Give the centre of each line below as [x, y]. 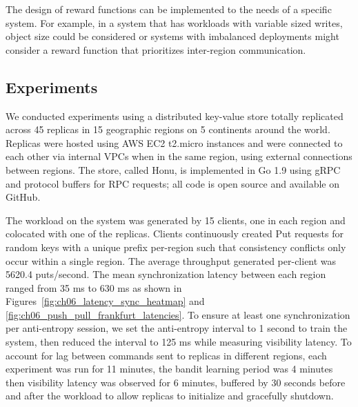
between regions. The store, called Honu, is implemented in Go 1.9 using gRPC [173, 169]
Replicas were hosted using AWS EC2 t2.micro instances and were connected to [174, 142]
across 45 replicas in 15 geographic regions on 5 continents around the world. [168, 129]
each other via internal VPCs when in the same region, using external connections [179, 156]
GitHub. [23, 197]
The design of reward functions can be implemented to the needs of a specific [169, 9]
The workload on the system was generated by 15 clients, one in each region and [176, 220]
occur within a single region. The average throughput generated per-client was [171, 260]
